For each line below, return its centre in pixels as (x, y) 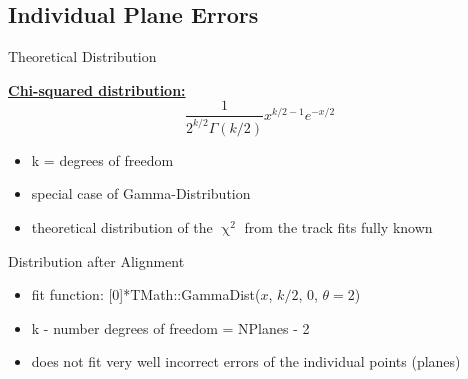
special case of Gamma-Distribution (141, 193)
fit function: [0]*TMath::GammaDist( (146, 294)
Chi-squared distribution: (97, 89)
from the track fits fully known (338, 226)
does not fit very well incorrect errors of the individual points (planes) (246, 361)
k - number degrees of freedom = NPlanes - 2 (170, 327)
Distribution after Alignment (96, 260)
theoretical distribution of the (122, 226)
